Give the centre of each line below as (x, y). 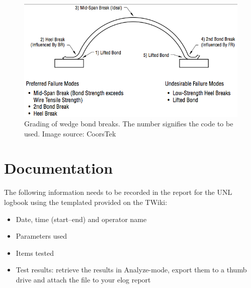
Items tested (35, 253)
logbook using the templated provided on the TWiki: (86, 202)
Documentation (59, 168)
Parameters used (41, 236)
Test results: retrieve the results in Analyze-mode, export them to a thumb (131, 270)
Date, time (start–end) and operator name (81, 219)
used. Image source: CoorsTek (70, 133)
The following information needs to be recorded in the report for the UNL (118, 192)
